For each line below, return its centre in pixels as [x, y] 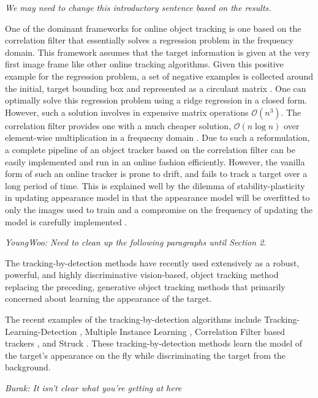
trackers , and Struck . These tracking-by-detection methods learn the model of [153, 343]
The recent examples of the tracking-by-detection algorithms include [133, 319]
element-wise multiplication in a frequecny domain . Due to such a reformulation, [157, 137]
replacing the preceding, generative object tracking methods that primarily [145, 286]
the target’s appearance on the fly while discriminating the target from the [146, 355]
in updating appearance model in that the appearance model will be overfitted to [157, 197]
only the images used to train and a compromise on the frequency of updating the [159, 209]
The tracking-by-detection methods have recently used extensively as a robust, [152, 262]
